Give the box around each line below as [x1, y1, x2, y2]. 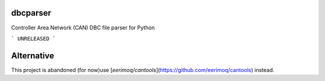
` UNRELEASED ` [11, 35, 57, 42]
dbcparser [11, 8, 51, 18]
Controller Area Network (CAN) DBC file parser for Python [11, 24, 155, 31]
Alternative [11, 50, 54, 61]
